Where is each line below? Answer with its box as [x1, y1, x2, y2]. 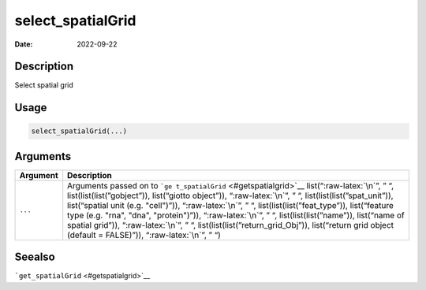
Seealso [14, 251, 55, 264]
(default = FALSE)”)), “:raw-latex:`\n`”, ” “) [67, 229, 221, 240]
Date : [14, 39, 33, 49]
